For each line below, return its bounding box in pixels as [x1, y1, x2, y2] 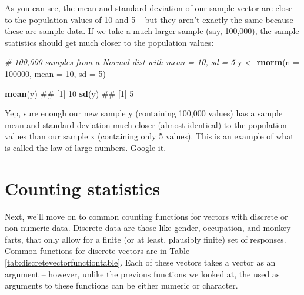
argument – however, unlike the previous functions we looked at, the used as [5, 267, 280, 280]
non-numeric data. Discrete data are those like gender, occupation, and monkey [5, 222, 291, 234]
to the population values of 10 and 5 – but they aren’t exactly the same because [5, 13, 293, 25]
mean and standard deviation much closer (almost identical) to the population [5, 118, 287, 130]
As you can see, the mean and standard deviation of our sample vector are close [5, 2, 293, 14]
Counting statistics [5, 176, 160, 200]
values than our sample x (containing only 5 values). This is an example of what [5, 130, 294, 142]
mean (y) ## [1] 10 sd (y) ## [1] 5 [5, 87, 134, 99]
